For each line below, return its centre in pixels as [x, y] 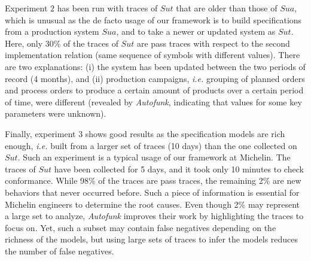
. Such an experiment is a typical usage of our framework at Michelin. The [154, 157]
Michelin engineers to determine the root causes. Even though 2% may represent [152, 204]
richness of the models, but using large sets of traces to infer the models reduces [152, 239]
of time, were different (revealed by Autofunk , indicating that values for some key [153, 101]
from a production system [52, 31]
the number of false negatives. [60, 251]
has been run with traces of [107, 8]
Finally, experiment [40, 133]
